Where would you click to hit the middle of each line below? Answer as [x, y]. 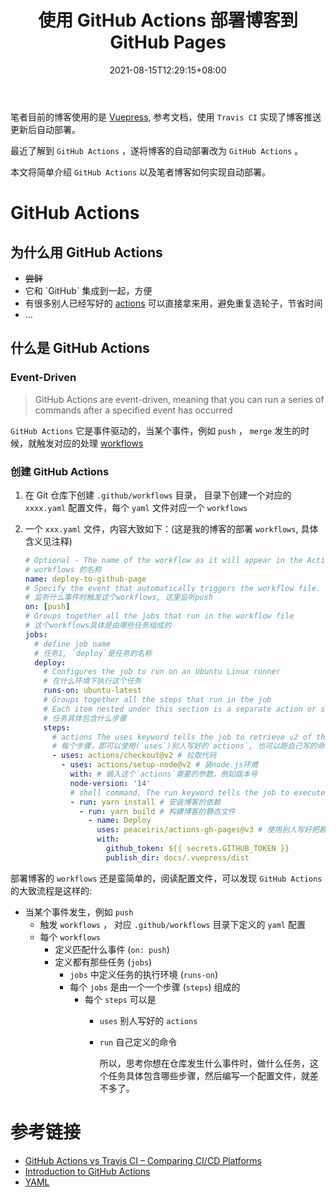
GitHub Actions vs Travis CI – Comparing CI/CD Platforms [143, 1160]
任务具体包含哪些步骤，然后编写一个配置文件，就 [209, 1075]
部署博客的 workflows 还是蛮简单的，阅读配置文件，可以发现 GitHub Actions [166, 878]
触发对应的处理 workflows [90, 443]
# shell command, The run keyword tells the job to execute [197, 792]
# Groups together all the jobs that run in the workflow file [159, 616]
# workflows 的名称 [63, 569]
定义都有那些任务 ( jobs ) [103, 962]
